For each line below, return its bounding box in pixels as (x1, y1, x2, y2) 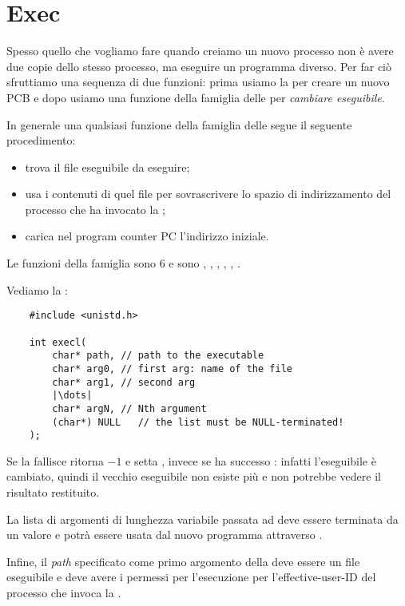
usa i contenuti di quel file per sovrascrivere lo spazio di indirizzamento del (25, 185, 391, 202)
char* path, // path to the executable (52, 350, 264, 362)
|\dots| (52, 390, 93, 402)
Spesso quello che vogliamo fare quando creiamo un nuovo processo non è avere (6, 42, 394, 59)
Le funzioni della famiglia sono (6, 255, 156, 271)
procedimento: (6, 132, 76, 149)
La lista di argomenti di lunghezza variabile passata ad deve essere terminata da (6, 510, 399, 527)
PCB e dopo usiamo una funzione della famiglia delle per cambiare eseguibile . (6, 89, 385, 105)
